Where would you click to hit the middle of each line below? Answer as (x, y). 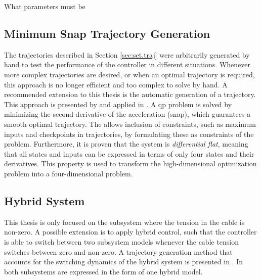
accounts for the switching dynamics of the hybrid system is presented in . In (123, 262)
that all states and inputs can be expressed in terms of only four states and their (129, 153)
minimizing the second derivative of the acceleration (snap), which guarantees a (127, 114)
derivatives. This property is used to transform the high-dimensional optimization (130, 164)
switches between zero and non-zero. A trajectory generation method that (118, 251)
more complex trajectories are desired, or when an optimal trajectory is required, (129, 74)
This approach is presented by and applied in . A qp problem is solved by (118, 104)
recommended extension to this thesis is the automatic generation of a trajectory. (130, 94)
